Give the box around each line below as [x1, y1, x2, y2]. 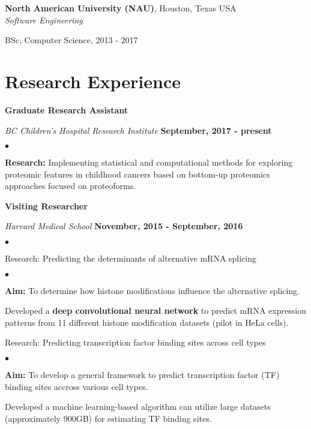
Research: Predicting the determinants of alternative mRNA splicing [5, 252, 257, 265]
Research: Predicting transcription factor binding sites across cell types [5, 336, 266, 349]
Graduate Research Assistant [5, 103, 128, 116]
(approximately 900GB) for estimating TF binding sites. [5, 412, 212, 424]
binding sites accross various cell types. [5, 380, 148, 392]
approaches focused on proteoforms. [5, 179, 136, 192]
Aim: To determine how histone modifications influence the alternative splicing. [5, 284, 300, 296]
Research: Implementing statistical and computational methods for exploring [5, 156, 293, 169]
